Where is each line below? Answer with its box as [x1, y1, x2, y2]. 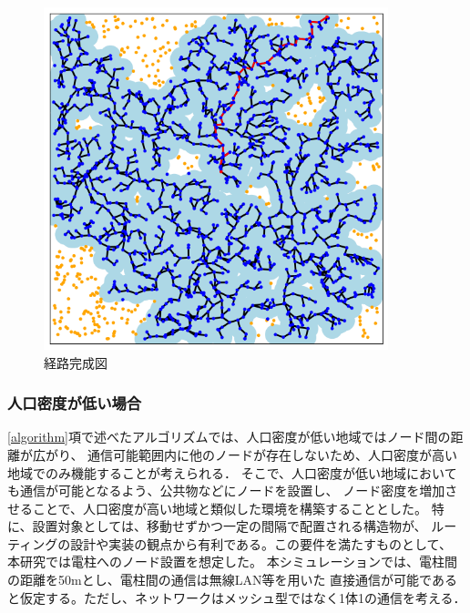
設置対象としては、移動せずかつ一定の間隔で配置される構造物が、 [32, 516, 427, 536]
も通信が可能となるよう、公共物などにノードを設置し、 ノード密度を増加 [7, 481, 445, 500]
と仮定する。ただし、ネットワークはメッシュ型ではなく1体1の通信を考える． [7, 587, 466, 607]
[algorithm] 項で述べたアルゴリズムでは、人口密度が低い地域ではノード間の [7, 427, 451, 446]
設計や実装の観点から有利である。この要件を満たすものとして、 [70, 534, 452, 553]
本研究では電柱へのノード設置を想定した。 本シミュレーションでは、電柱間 [7, 552, 458, 571]
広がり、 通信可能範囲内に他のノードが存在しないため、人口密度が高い [32, 444, 458, 464]
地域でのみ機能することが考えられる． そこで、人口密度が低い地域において [7, 463, 457, 482]
